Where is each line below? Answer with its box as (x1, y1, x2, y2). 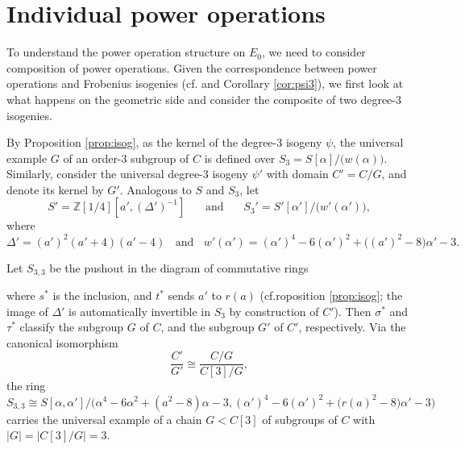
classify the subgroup (19, 318, 124, 335)
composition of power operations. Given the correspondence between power (6, 59, 377, 76)
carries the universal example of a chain (6, 410, 202, 427)
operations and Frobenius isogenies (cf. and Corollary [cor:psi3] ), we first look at (6, 75, 404, 92)
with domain (266, 165, 329, 182)
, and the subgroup (160, 318, 255, 335)
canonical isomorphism (6, 334, 118, 351)
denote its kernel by (6, 181, 104, 197)
